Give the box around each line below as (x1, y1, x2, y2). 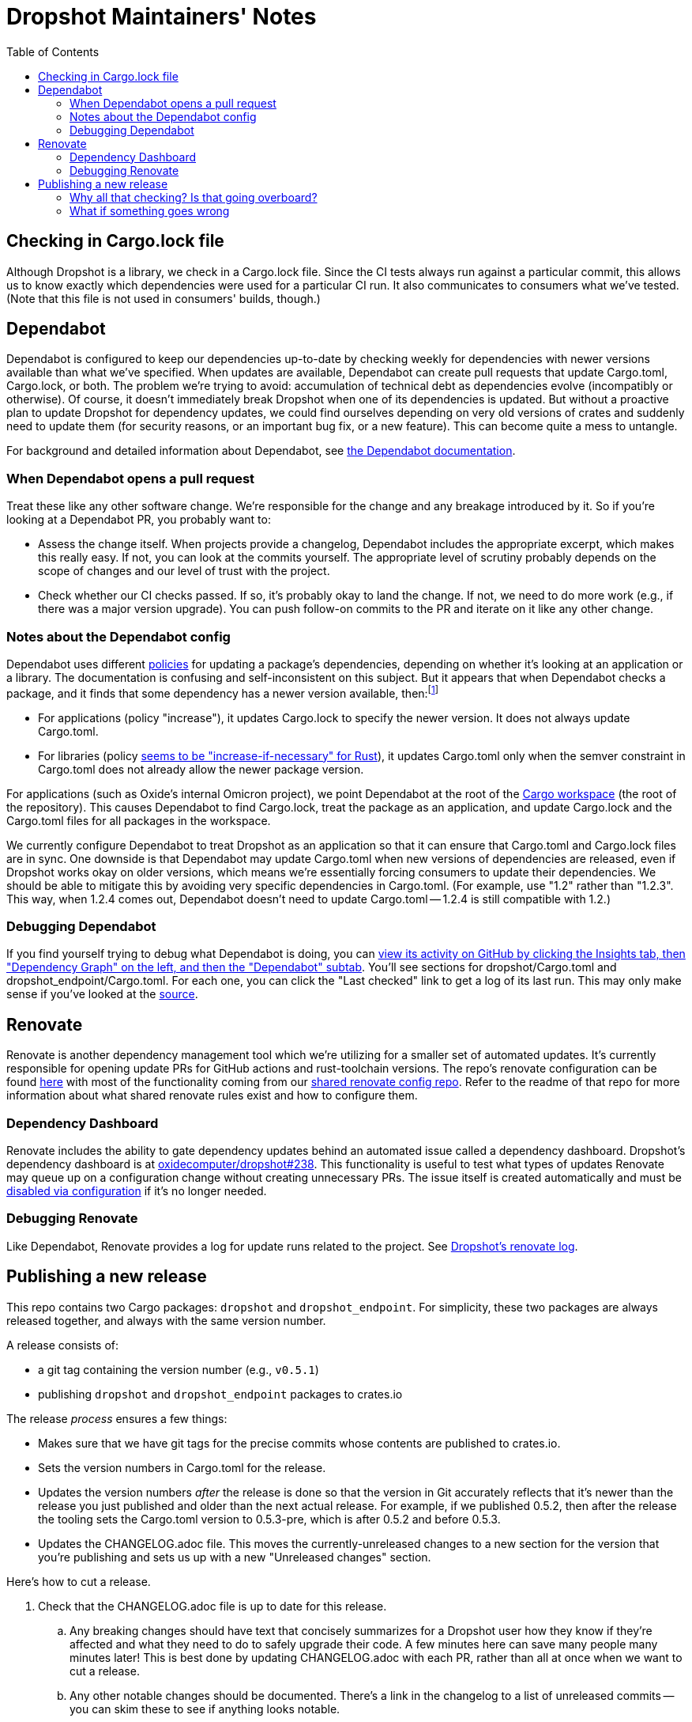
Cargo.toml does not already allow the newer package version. (38, 762, 364, 776)
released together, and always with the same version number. (6, 1313, 326, 1327)
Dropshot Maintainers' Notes (6, 3, 317, 30)
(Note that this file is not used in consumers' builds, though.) (6, 291, 321, 305)
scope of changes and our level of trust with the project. (38, 564, 330, 578)
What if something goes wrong (70, 203, 230, 218)
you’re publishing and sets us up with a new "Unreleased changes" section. (38, 1550, 431, 1564)
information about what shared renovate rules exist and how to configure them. (6, 1088, 418, 1103)
